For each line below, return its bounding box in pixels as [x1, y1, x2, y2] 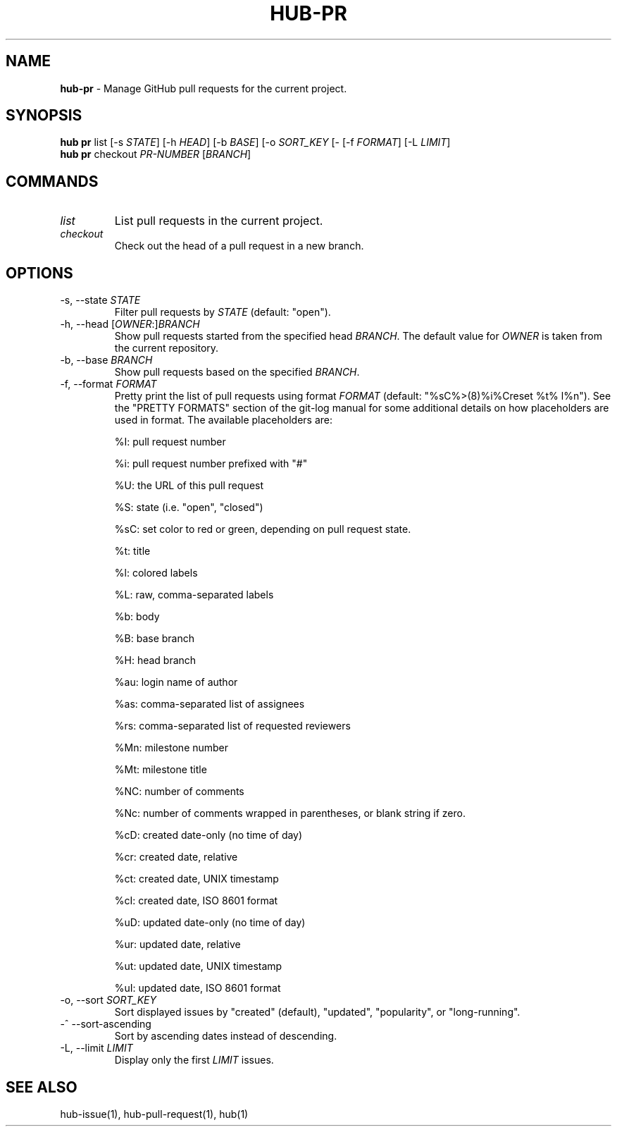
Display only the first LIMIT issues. [114, 1054, 274, 1066]
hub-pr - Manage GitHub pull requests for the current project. [60, 82, 347, 94]
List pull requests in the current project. [114, 214, 323, 228]
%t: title [114, 545, 151, 558]
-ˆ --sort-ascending [60, 1018, 151, 1031]
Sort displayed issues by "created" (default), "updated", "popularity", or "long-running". [114, 1006, 521, 1019]
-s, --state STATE [60, 294, 141, 307]
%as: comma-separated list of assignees [114, 698, 305, 710]
